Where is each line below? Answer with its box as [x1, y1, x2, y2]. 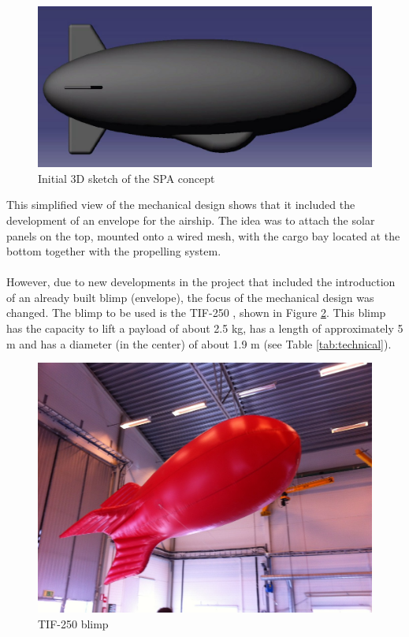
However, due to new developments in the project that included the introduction [6, 274, 396, 290]
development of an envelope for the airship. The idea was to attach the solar [6, 211, 375, 228]
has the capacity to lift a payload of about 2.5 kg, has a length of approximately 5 [6, 320, 403, 337]
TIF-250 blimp [38, 615, 109, 631]
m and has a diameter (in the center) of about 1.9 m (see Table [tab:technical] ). [6, 335, 392, 352]
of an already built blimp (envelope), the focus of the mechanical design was [6, 289, 374, 305]
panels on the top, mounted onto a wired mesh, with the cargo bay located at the [6, 227, 400, 244]
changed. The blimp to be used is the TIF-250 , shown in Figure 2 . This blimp [6, 304, 386, 321]
